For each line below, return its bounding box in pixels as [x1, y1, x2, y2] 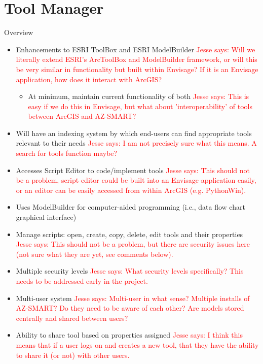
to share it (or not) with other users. [16, 349, 130, 360]
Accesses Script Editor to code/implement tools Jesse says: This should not [16, 164, 250, 175]
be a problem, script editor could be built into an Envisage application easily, [16, 175, 256, 185]
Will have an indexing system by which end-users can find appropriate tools [16, 127, 252, 138]
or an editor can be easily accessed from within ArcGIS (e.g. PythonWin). [16, 184, 246, 195]
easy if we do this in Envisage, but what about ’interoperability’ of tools [28, 101, 252, 111]
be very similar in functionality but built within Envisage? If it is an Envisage [16, 63, 258, 74]
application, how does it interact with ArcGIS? [16, 74, 162, 84]
